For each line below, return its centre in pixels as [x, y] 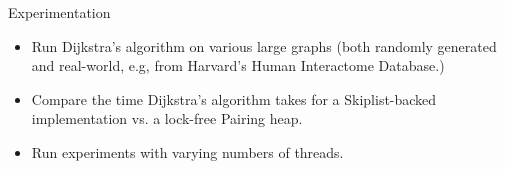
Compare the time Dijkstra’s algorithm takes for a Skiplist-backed [234, 98]
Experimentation [59, 12]
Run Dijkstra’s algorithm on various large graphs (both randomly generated [264, 45]
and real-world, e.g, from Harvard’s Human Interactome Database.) [238, 65]
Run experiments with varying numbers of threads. [187, 151]
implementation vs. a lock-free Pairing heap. [167, 118]
